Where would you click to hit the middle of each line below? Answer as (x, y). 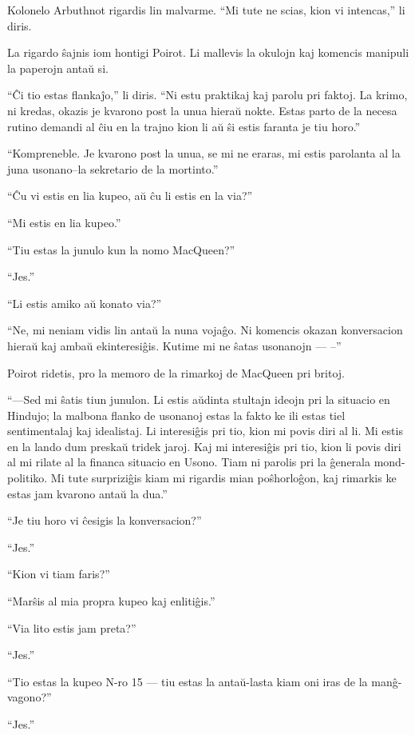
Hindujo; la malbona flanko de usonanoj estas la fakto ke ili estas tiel (176, 415)
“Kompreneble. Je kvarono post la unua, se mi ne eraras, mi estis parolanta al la (204, 153)
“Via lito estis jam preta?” (72, 627)
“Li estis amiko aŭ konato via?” (85, 303)
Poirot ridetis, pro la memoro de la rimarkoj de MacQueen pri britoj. (176, 372)
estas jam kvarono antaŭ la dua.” (87, 493)
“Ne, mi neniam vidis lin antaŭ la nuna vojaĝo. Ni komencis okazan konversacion (205, 330)
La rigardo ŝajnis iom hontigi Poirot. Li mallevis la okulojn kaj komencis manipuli (208, 52)
